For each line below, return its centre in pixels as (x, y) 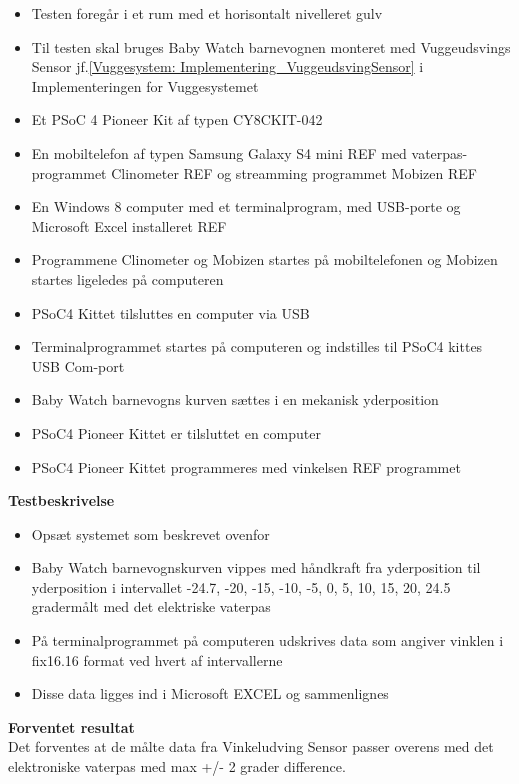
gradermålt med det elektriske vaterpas (151, 606)
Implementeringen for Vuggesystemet (145, 85)
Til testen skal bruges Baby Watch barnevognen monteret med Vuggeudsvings (271, 46)
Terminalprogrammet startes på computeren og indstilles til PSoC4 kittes (257, 346)
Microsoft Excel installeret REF (129, 225)
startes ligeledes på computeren (127, 278)
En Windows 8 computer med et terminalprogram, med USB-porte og (246, 206)
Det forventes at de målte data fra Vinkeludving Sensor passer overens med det (251, 746)
